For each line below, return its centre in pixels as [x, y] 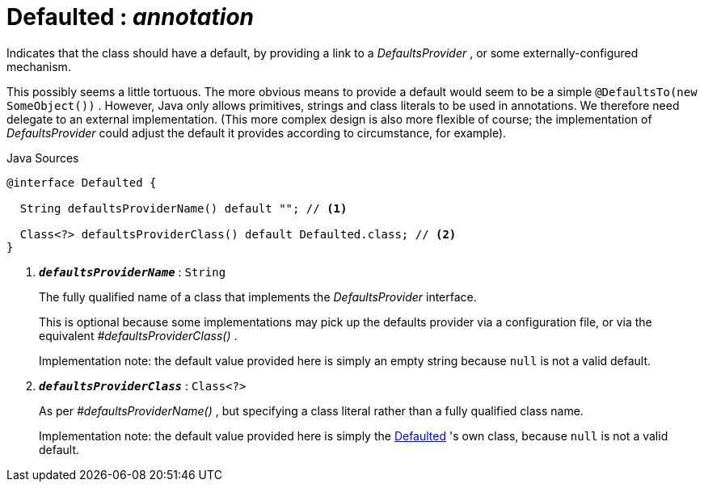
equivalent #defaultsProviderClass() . [138, 335]
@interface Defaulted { [82, 182]
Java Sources [43, 158]
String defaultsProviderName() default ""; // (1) [183, 208]
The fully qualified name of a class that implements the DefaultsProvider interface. [258, 297]
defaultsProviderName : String [133, 271]
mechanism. [39, 66]
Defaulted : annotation [130, 17]
